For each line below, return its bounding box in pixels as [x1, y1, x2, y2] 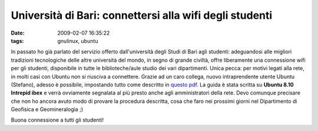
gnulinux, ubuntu [57, 37, 98, 44]
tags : [11, 37, 24, 44]
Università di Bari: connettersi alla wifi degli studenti [11, 9, 273, 22]
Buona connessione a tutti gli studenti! [11, 116, 104, 123]
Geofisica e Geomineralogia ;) [11, 106, 84, 113]
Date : [11, 29, 25, 36]
